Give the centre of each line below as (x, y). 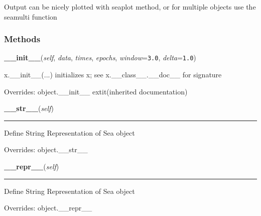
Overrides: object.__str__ (46, 149)
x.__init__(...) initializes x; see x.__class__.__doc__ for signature (113, 75)
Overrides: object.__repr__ (48, 208)
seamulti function (31, 16)
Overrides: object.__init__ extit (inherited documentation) (96, 91)
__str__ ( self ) (29, 108)
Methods (22, 39)
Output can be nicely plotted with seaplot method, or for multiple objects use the (130, 7)
